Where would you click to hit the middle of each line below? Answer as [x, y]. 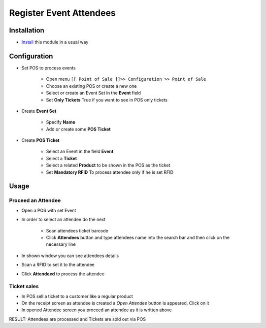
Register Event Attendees [62, 13]
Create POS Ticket [40, 140]
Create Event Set [39, 111]
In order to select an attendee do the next [64, 220]
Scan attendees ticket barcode [77, 230]
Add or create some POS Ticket [78, 129]
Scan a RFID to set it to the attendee [58, 265]
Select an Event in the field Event [80, 151]
